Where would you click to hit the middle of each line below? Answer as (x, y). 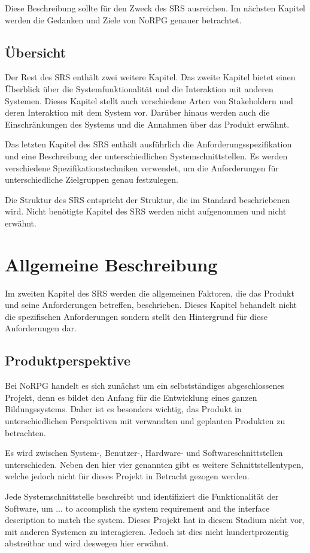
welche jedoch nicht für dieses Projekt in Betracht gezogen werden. (127, 476)
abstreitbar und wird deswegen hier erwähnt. (87, 543)
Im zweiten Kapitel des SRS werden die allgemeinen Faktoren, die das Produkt (150, 293)
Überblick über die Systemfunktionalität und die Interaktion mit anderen (139, 88)
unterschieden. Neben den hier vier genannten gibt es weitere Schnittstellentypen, (154, 464)
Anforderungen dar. (41, 328)
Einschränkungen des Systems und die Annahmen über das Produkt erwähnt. (147, 124)
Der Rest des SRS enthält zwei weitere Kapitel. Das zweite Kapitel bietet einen (150, 77)
